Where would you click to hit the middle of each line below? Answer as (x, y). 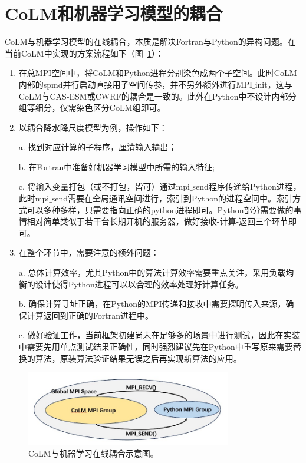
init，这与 (274, 84)
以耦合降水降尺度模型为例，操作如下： (93, 127)
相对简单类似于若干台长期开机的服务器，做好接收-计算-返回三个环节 (158, 221)
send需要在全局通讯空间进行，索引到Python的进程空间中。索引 (172, 198)
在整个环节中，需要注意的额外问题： (89, 252)
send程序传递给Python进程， (247, 186)
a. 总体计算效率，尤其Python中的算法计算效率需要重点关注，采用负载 (152, 272)
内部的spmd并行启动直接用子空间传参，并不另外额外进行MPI (135, 84)
